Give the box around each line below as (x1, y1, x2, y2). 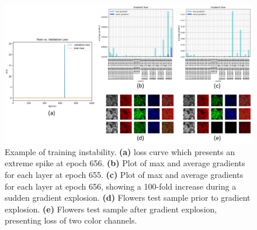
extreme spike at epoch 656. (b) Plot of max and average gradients (5, 157, 245, 169)
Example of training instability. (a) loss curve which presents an (5, 145, 235, 157)
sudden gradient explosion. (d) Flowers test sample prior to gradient (5, 191, 251, 204)
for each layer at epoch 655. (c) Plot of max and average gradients (5, 169, 244, 181)
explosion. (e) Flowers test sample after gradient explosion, (5, 202, 217, 215)
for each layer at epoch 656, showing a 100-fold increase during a (5, 180, 237, 192)
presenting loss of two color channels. (5, 214, 137, 226)
